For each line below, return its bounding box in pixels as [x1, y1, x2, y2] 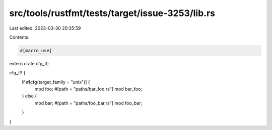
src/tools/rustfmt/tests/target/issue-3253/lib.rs [9, 8, 216, 19]
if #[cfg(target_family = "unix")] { [22, 79, 90, 85]
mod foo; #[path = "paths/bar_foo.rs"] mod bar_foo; [34, 86, 143, 92]
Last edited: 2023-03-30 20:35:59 [9, 25, 81, 31]
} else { [22, 93, 37, 99]
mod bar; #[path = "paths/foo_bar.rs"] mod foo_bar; [34, 100, 143, 106]
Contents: [9, 34, 30, 40]
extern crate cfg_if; [9, 60, 49, 66]
